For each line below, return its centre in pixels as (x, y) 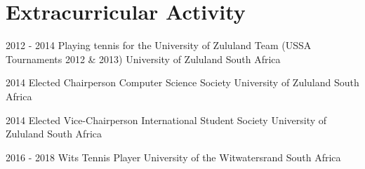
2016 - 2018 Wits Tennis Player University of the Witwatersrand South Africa (173, 157)
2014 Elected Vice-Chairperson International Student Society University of (166, 120)
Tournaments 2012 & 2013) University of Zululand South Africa (143, 59)
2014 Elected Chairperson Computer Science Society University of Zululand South (182, 82)
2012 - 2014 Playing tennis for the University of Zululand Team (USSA (159, 45)
